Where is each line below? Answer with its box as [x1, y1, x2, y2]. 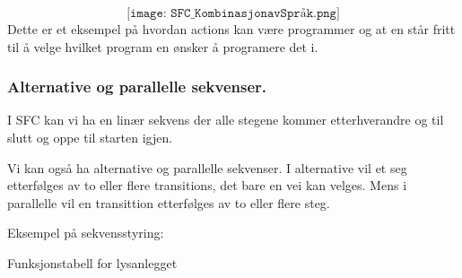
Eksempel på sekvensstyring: [7, 223, 164, 242]
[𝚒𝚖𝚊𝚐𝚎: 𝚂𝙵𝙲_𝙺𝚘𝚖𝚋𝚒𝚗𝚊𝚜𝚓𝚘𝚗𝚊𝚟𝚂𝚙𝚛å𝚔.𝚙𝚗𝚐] [126, 7, 340, 20]
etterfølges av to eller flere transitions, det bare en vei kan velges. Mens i [7, 176, 407, 195]
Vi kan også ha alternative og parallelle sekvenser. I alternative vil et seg [7, 158, 407, 177]
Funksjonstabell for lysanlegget [7, 253, 178, 272]
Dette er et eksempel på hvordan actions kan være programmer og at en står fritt [7, 20, 456, 38]
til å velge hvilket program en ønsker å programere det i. [7, 37, 318, 56]
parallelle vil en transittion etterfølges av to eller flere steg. [7, 193, 330, 212]
